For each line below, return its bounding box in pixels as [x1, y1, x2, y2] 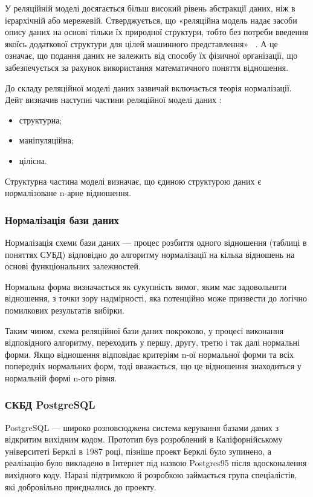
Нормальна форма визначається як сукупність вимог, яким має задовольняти [5, 280, 287, 292]
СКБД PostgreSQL [5, 397, 95, 412]
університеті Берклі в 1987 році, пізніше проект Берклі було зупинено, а [5, 444, 271, 457]
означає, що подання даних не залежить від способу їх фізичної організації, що [5, 49, 298, 62]
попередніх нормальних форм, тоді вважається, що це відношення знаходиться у [5, 360, 302, 372]
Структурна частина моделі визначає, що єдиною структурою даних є [5, 174, 262, 187]
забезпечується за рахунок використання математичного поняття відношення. [5, 61, 289, 73]
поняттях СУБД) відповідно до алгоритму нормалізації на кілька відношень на [5, 248, 295, 260]
